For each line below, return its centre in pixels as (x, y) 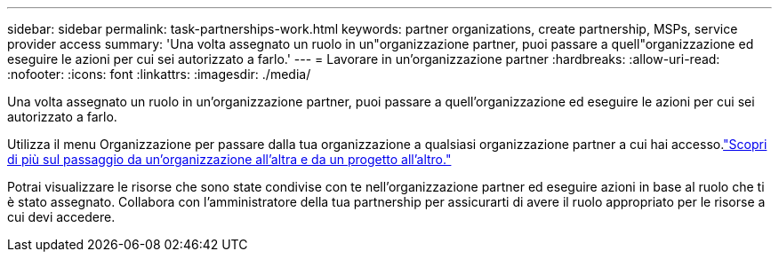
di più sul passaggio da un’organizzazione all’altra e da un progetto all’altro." (229, 159)
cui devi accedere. (61, 217)
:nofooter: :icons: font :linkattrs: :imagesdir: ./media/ (159, 74)
